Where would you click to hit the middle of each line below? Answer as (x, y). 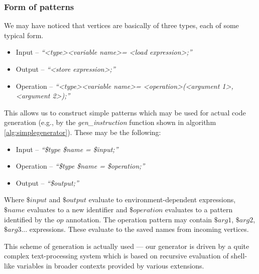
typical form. (24, 35)
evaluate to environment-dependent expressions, (162, 199)
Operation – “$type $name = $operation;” (80, 166)
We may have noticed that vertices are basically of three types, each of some (121, 25)
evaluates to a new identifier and (77, 209)
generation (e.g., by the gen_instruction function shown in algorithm (110, 122)
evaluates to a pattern (199, 209)
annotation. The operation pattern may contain (139, 219)
